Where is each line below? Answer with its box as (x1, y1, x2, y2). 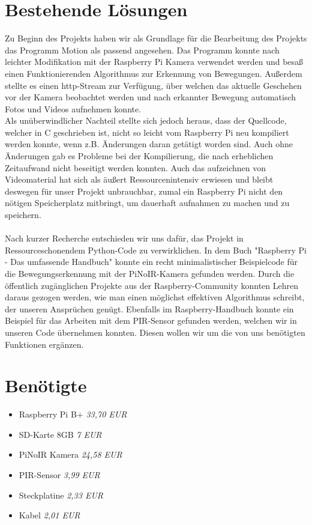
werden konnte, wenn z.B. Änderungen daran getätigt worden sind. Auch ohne (5, 138, 293, 150)
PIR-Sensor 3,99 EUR (19, 469, 100, 481)
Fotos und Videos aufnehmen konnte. (5, 102, 142, 115)
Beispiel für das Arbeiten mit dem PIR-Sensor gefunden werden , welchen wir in (5, 314, 297, 327)
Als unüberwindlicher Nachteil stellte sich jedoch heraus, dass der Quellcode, (5, 114, 287, 127)
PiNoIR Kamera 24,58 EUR (19, 448, 122, 461)
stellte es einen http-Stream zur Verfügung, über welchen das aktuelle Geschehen (5, 79, 302, 91)
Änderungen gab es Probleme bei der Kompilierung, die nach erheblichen (5, 150, 274, 162)
